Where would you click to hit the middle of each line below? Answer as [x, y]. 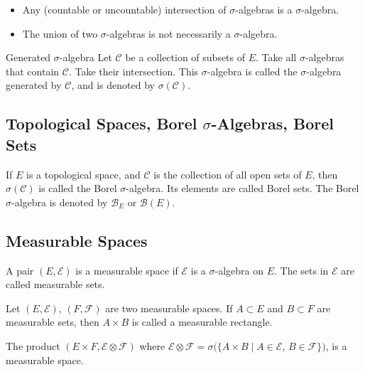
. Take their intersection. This [134, 71]
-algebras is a [264, 9]
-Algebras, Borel [272, 123]
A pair [20, 270]
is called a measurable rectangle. [202, 322]
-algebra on [239, 270]
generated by [34, 85]
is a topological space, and [83, 174]
